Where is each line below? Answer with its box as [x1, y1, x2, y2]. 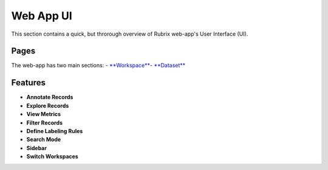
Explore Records [26, 102, 69, 109]
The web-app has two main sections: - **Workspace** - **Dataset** [11, 62, 186, 69]
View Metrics [26, 111, 61, 118]
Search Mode [26, 136, 61, 143]
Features [11, 77, 46, 88]
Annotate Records [26, 94, 73, 101]
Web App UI [11, 9, 72, 22]
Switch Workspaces [26, 153, 78, 160]
